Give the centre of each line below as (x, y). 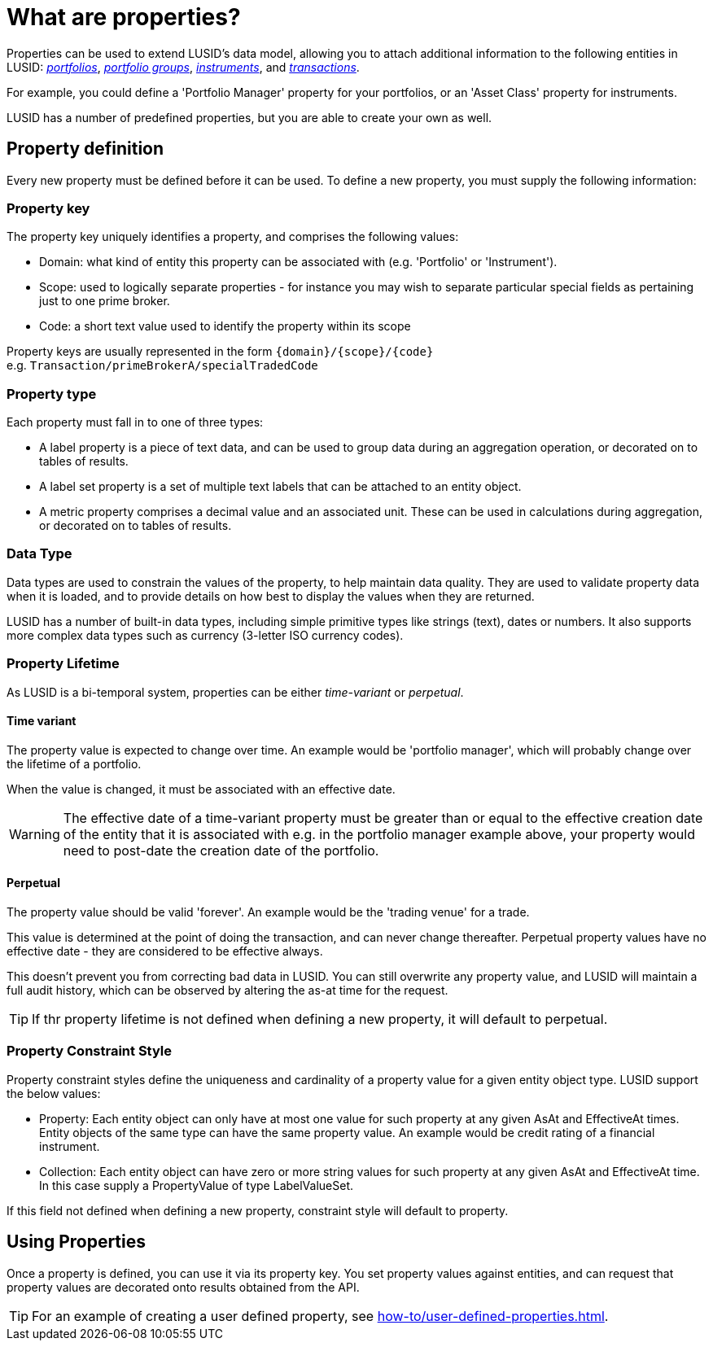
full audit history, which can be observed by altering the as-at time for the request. (227, 991)
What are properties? (124, 17)
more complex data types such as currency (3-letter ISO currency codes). (205, 635)
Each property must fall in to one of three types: (135, 422)
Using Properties (77, 1242)
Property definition (85, 149)
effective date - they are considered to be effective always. (165, 951)
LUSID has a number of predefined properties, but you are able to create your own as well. (249, 117)
